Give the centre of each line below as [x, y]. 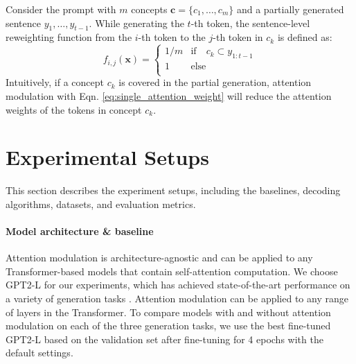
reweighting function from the [69, 37]
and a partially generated [290, 9]
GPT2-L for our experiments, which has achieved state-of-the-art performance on [178, 285]
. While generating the [136, 23]
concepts [149, 9]
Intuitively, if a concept [55, 82]
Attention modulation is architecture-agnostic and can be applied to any [159, 258]
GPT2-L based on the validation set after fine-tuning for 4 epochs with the [164, 339]
